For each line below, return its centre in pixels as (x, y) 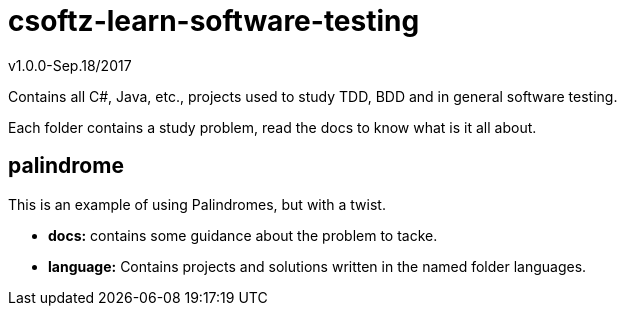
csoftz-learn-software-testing (214, 21)
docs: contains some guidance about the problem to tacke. (243, 235)
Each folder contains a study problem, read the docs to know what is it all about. (272, 127)
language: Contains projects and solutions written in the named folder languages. (317, 266)
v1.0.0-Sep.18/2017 (70, 65)
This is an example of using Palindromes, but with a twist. (197, 204)
